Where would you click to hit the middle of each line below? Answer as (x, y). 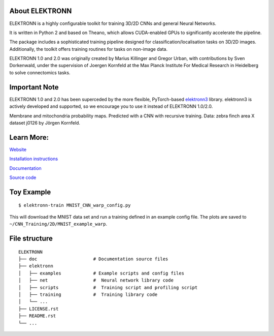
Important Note (34, 87)
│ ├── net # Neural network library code (96, 280)
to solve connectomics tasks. (40, 72)
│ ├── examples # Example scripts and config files (101, 273)
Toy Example (30, 192)
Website (18, 149)
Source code (23, 177)
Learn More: (29, 137)
